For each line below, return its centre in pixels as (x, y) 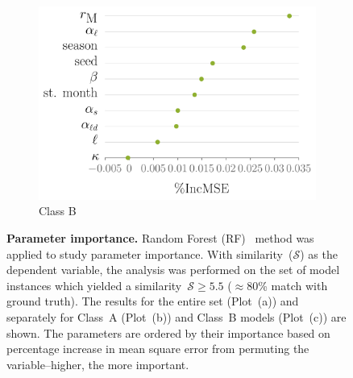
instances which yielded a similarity (94, 285)
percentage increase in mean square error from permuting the (158, 349)
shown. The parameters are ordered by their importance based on (168, 332)
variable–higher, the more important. (98, 364)
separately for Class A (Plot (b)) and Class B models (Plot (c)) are (176, 317)
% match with (293, 285)
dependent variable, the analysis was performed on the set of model (173, 270)
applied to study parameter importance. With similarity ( (150, 253)
